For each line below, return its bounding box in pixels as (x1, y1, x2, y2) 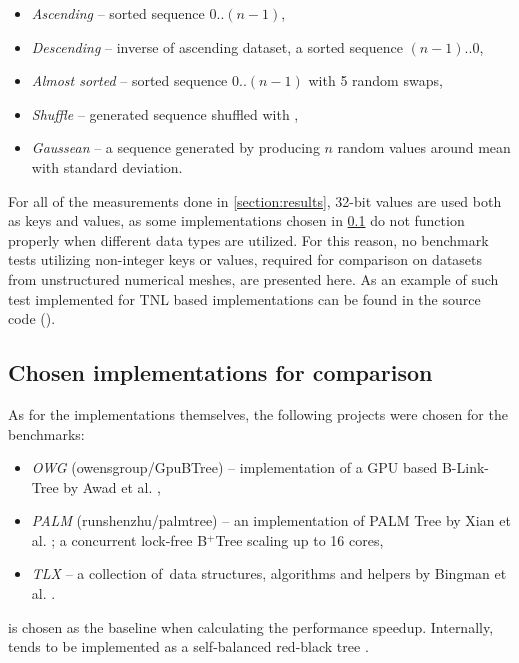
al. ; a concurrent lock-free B (31, 529, 208, 550)
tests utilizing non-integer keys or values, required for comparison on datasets (8, 249, 483, 270)
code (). (8, 308, 56, 329)
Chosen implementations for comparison (8, 357, 433, 388)
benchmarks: (8, 423, 85, 444)
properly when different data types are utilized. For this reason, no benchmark (8, 229, 489, 250)
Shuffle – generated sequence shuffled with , (31, 103, 299, 124)
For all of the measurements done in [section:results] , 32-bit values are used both (8, 190, 502, 211)
